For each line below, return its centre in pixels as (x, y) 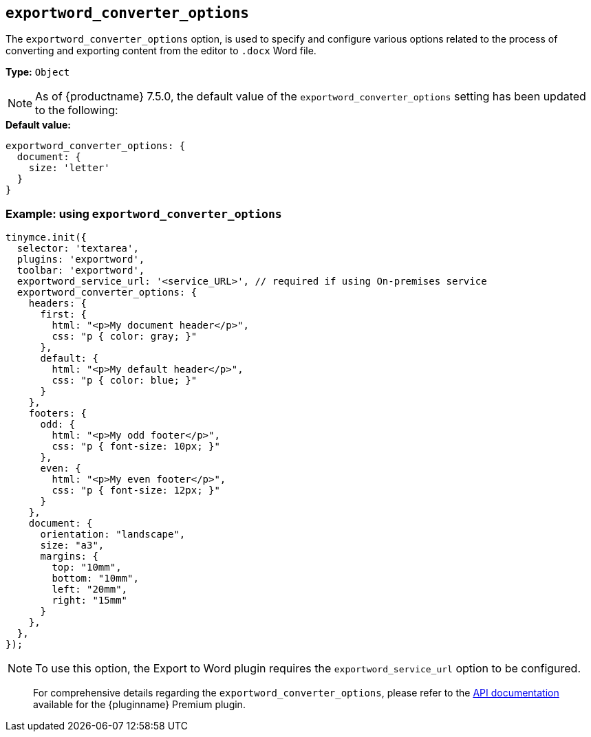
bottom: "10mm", (95, 579)
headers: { (58, 304)
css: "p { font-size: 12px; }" (136, 491)
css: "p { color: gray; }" (125, 337)
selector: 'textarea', (78, 249)
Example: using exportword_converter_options (144, 213)
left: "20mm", (90, 590)
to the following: (77, 110)
